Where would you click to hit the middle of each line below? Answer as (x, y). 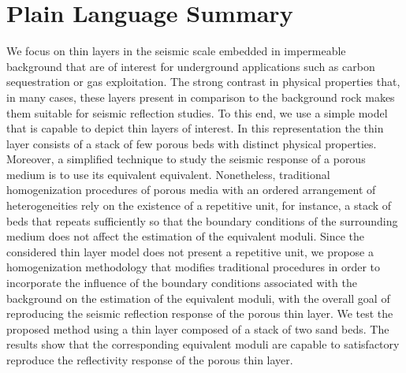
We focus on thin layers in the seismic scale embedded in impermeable (176, 51)
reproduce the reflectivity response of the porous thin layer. (150, 360)
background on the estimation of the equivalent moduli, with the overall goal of (198, 298)
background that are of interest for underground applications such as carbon (191, 66)
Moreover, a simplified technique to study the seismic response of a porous (186, 159)
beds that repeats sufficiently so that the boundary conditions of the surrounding (202, 220)
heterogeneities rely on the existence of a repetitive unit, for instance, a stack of (199, 205)
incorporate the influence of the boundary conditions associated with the (182, 283)
